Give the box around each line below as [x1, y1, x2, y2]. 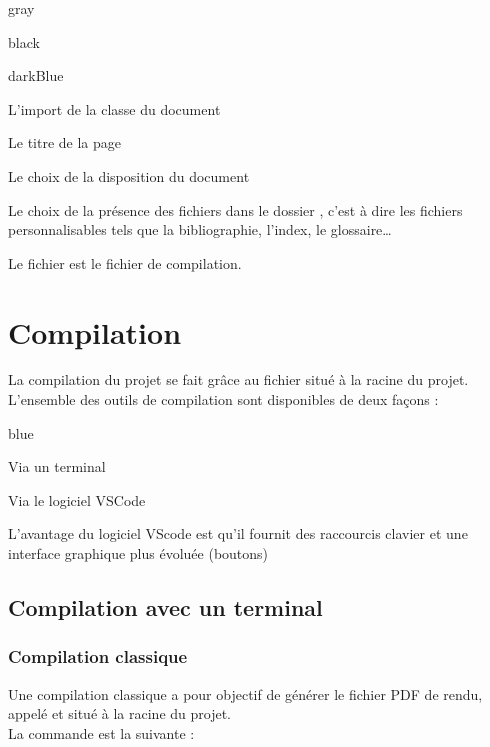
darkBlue [8, 65, 64, 86]
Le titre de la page [8, 132, 121, 153]
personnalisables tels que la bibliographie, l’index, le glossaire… [8, 219, 392, 240]
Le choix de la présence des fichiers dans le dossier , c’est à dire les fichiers [8, 199, 463, 220]
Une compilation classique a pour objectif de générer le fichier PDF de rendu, [8, 683, 483, 704]
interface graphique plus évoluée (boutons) [8, 543, 269, 564]
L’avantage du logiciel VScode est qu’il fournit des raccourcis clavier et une [8, 523, 468, 544]
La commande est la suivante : [8, 722, 195, 743]
